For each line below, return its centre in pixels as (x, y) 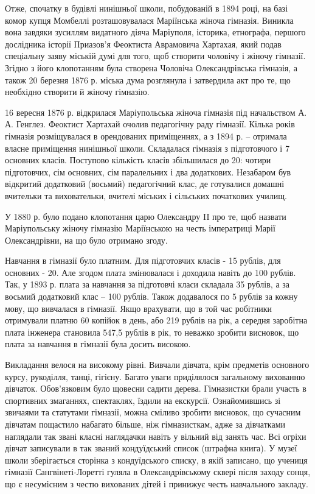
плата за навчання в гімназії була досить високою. (98, 344)
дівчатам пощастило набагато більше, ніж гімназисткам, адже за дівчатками (145, 424)
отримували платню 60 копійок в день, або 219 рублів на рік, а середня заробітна (156, 320)
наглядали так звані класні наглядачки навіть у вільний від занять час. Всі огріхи (156, 436)
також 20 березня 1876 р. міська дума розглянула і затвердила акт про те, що (148, 79)
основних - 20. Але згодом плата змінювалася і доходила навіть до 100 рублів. (151, 272)
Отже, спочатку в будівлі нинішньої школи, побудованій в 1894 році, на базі (147, 8)
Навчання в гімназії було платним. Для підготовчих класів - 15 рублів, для (143, 260)
